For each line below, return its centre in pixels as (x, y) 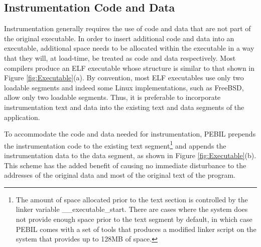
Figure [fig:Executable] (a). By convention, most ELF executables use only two (124, 78)
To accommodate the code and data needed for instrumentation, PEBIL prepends (130, 134)
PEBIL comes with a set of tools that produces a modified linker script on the (136, 229)
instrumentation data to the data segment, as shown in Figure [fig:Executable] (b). (130, 155)
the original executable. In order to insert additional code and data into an (119, 38)
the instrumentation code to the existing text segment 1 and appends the (115, 145)
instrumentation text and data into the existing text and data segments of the (124, 107)
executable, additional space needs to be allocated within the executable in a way (129, 48)
